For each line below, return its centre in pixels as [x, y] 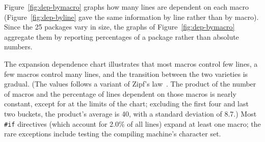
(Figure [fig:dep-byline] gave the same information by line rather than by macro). [131, 17]
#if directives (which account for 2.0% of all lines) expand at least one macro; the [132, 123]
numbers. [18, 47]
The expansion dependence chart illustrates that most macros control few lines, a [131, 63]
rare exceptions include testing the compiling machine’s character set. [113, 134]
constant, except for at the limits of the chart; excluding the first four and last [126, 104]
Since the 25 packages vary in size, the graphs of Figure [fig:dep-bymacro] [120, 27]
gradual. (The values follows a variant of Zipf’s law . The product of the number [130, 84]
